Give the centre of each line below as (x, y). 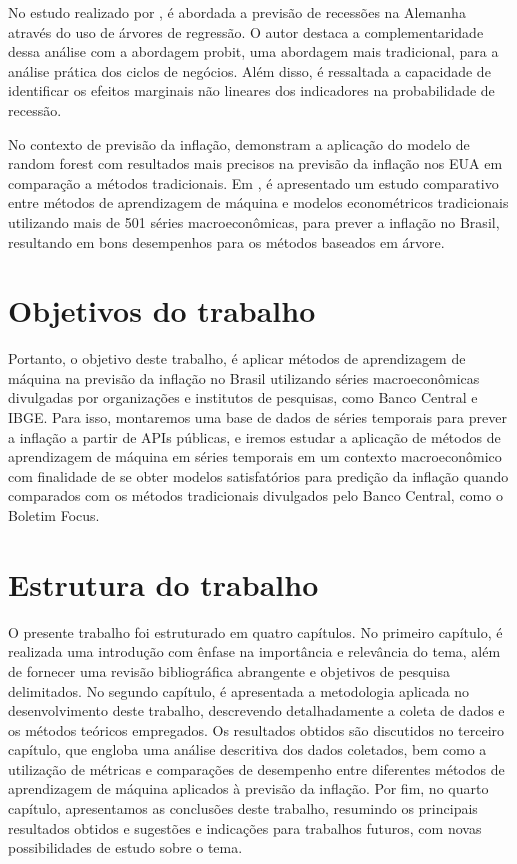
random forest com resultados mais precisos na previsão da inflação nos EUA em (255, 163)
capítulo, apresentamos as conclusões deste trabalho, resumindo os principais (243, 808)
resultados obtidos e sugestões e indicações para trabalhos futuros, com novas (245, 827)
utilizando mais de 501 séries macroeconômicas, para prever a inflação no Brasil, (254, 221)
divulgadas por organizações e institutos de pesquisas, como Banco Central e (243, 397)
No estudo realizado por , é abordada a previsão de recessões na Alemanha (237, 12)
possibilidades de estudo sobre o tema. (125, 847)
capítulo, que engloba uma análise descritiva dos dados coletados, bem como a (247, 749)
